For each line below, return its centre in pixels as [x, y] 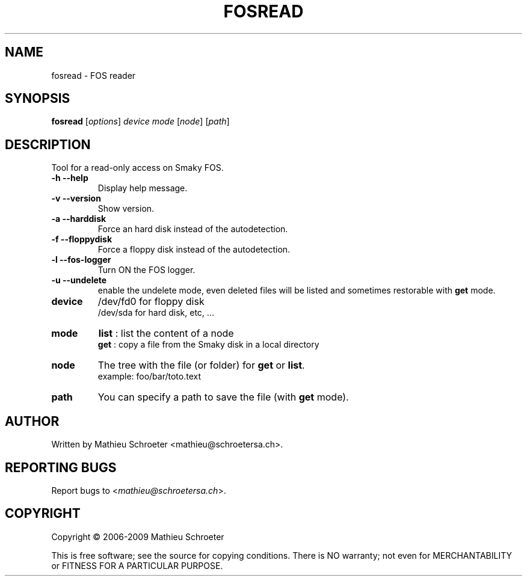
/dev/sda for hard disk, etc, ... [156, 313]
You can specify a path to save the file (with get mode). [223, 397]
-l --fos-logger [81, 260]
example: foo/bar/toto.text [149, 377]
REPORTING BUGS [61, 467]
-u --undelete [79, 280]
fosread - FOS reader [94, 75]
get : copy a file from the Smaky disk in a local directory [208, 345]
